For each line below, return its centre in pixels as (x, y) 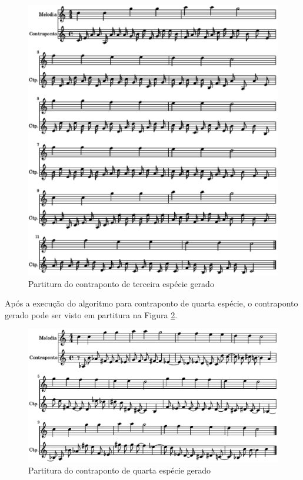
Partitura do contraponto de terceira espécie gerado (121, 283)
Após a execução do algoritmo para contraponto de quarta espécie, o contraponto (151, 303)
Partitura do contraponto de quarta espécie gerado (120, 470)
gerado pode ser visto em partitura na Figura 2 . (91, 314)
